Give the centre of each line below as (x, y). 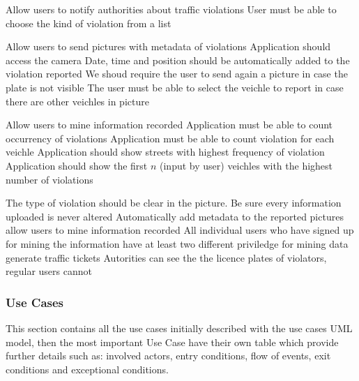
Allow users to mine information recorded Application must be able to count (169, 125)
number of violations (49, 179)
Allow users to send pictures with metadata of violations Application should (168, 46)
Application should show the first (77, 165)
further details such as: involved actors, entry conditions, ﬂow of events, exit (168, 356)
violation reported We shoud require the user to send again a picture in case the (177, 74)
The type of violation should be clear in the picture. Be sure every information (174, 203)
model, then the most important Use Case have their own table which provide (172, 342)
